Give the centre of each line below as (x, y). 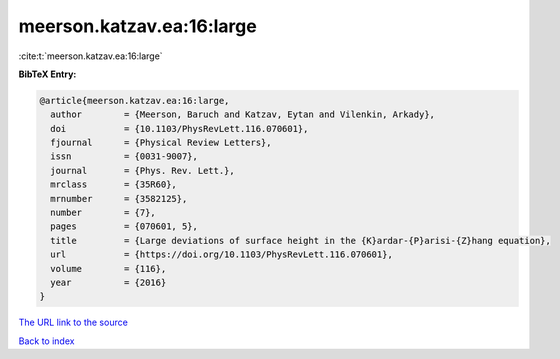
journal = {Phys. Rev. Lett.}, (142, 170)
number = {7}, (103, 213)
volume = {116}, (108, 268)
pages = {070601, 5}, (124, 226)
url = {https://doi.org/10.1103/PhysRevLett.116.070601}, (222, 254)
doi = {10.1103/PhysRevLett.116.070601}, (179, 128)
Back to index (46, 341)
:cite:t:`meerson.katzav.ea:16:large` (91, 56)
